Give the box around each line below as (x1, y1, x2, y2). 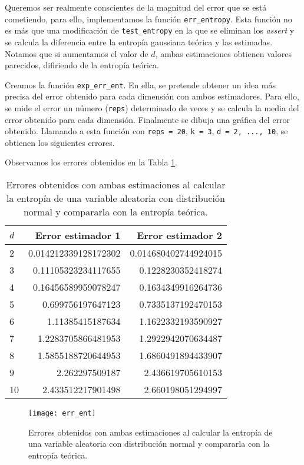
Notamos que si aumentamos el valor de (5, 47, 148, 59)
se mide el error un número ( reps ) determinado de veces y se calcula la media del (5, 101, 299, 114)
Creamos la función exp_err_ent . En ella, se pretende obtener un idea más (5, 78, 276, 91)
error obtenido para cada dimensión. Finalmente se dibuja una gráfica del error (5, 113, 290, 125)
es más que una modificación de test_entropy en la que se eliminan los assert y (5, 24, 295, 36)
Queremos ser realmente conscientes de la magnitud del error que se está (5, 1, 267, 13)
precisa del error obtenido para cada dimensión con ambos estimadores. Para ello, (5, 90, 299, 102)
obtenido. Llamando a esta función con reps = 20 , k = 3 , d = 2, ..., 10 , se (5, 125, 288, 137)
